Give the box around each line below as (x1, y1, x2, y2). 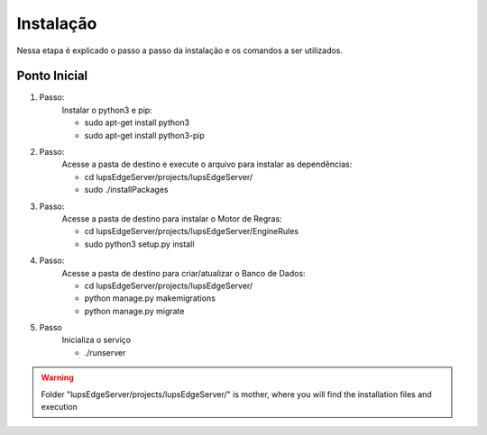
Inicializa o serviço (61, 334, 132, 346)
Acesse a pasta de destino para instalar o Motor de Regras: (61, 213, 283, 224)
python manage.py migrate (84, 305, 185, 316)
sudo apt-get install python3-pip (84, 130, 205, 140)
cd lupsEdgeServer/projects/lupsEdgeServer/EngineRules (84, 226, 299, 237)
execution (41, 402, 78, 412)
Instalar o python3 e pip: (61, 104, 152, 115)
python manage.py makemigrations (84, 293, 216, 304)
